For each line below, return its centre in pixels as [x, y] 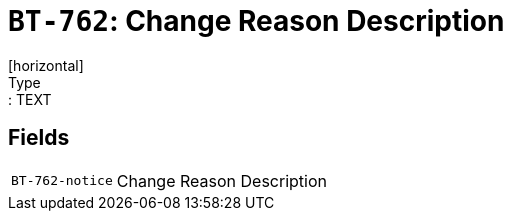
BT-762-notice [62, 181]
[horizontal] [46, 65]
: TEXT [30, 99]
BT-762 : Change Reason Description [256, 21]
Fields [39, 138]
